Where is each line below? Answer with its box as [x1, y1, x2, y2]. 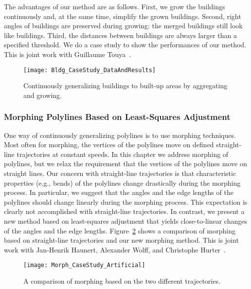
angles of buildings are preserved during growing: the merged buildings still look [4, 20, 243, 31]
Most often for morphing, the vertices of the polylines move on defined [4, 139, 214, 150]
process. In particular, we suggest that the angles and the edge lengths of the [4, 187, 233, 197]
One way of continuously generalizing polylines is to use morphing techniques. [4, 130, 236, 140]
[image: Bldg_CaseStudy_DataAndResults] [23, 66, 156, 74]
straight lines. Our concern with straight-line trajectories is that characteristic [4, 168, 236, 178]
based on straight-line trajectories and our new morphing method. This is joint [4, 235, 239, 245]
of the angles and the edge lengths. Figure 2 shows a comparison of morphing [4, 225, 235, 235]
